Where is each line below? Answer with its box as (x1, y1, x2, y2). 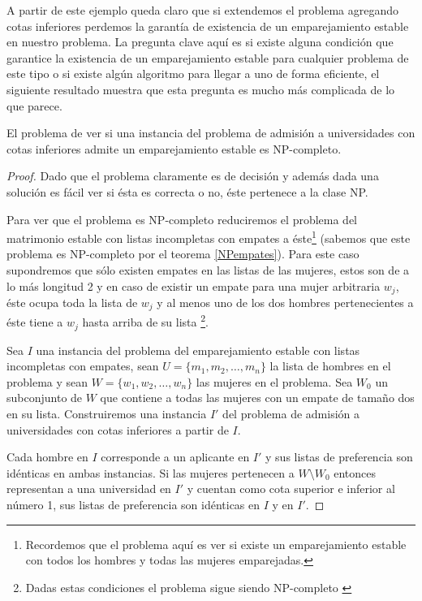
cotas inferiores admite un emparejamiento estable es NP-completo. (6, 140, 342, 157)
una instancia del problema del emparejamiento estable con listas (36, 341, 360, 358)
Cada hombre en (6, 448, 88, 465)
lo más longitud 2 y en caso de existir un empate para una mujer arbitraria (6, 277, 381, 294)
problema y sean (6, 373, 88, 390)
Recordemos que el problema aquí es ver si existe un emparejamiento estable (25, 535, 407, 552)
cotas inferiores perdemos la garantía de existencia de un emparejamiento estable (6, 17, 409, 34)
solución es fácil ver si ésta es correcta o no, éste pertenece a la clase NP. (6, 183, 368, 200)
